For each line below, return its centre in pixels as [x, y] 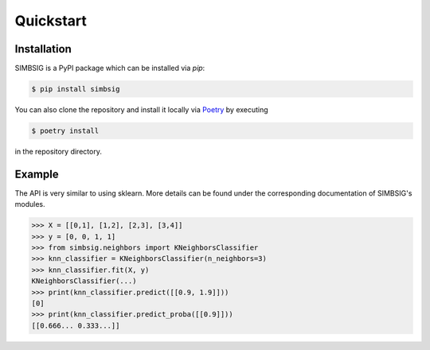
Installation [43, 49]
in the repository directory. [59, 152]
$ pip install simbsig [76, 89]
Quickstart [51, 21]
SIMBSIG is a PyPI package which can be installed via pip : [110, 68]
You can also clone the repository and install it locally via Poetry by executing [141, 110]
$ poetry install [65, 131]
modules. [30, 204]
